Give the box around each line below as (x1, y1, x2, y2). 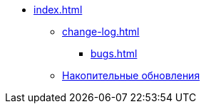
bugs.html (91, 47, 138, 59)
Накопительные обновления (62, 69, 200, 81)
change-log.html (62, 25, 140, 38)
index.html (34, 4, 83, 16)
